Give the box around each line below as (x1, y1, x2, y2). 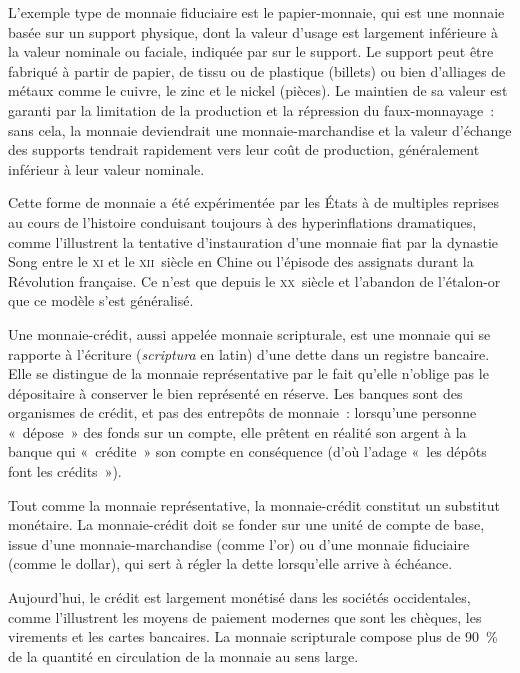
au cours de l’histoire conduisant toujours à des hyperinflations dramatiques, (8, 211, 477, 232)
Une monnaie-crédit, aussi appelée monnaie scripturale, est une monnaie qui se (8, 323, 491, 344)
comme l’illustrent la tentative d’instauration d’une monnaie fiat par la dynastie (8, 231, 498, 252)
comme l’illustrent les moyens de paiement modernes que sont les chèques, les (8, 606, 482, 627)
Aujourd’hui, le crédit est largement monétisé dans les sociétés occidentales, (8, 587, 471, 608)
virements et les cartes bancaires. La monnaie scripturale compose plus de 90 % (8, 626, 498, 647)
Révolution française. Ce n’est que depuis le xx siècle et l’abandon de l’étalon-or (8, 270, 501, 291)
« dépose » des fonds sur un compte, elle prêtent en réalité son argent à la (8, 421, 467, 442)
